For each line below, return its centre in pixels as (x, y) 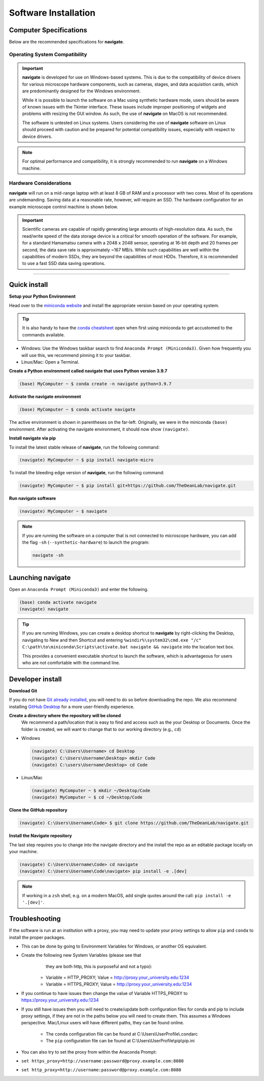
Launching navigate (40, 578)
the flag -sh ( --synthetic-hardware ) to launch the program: (86, 542)
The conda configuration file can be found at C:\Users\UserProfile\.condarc (122, 1034)
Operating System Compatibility (48, 54)
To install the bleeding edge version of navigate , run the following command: (87, 473)
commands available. (44, 334)
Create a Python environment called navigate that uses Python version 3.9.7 (88, 371)
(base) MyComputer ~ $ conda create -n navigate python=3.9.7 (95, 384)
